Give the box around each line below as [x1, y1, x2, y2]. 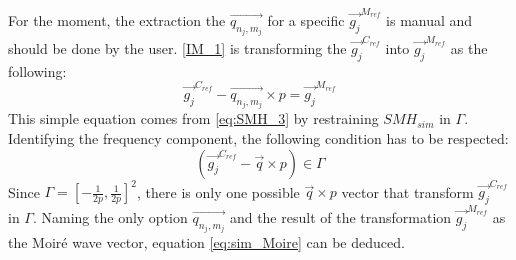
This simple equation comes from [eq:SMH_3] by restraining [8, 108, 379, 129]
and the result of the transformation [229, 206, 452, 227]
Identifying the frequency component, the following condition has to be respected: [8, 128, 509, 149]
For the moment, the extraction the [8, 9, 226, 30]
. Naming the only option [32, 206, 188, 227]
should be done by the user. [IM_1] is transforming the [8, 37, 347, 58]
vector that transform [341, 181, 474, 202]
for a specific [267, 9, 345, 30]
